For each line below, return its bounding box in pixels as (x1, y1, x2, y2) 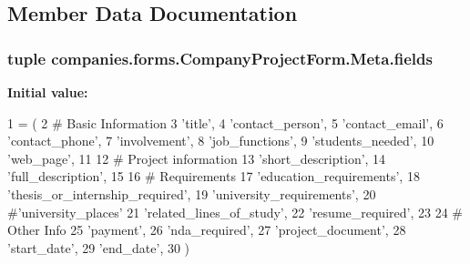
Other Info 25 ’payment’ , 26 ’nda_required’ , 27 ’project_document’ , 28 (7, 220, 406, 239)
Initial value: (7, 83, 88, 101)
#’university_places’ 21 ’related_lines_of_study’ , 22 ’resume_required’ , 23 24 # (7, 202, 463, 221)
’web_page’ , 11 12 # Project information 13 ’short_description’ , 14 (7, 148, 386, 168)
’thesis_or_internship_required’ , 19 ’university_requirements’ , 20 (7, 184, 376, 203)
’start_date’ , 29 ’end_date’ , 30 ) (7, 238, 190, 257)
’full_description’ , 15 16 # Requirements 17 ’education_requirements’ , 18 (7, 167, 420, 186)
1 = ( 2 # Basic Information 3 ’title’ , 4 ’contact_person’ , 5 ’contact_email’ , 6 (7, 113, 444, 132)
